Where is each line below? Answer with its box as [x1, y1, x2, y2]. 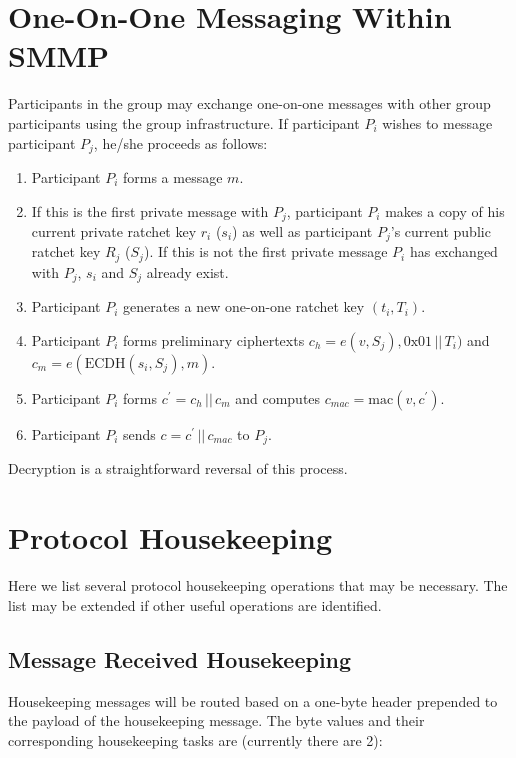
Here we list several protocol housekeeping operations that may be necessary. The [8, 575, 508, 596]
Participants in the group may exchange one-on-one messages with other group [8, 93, 491, 114]
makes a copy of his [385, 200, 505, 221]
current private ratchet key [31, 221, 197, 241]
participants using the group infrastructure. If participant [8, 112, 360, 133]
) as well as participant [232, 221, 373, 241]
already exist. [146, 261, 229, 282]
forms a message [123, 166, 223, 187]
